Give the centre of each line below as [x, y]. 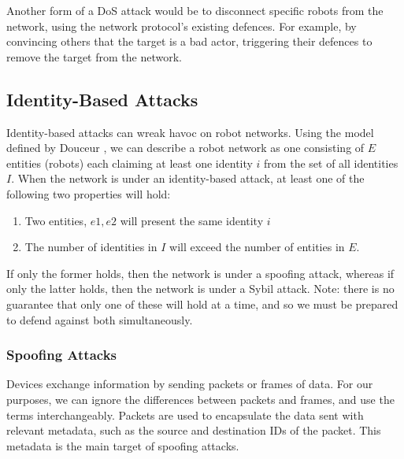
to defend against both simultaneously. [100, 319]
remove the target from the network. [94, 56]
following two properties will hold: [89, 193]
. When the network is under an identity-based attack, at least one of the [188, 178]
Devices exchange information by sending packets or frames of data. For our [190, 384]
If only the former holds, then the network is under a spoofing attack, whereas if [200, 273]
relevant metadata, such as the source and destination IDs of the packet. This [194, 430]
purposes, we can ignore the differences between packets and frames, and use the [200, 399]
